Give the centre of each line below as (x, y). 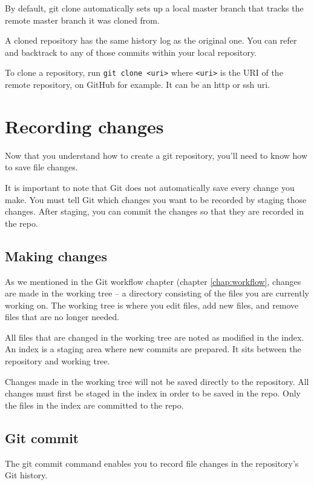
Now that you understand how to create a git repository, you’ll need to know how (156, 155)
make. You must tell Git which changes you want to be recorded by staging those (156, 199)
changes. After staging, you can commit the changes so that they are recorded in (154, 211)
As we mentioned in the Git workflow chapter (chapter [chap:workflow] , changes (153, 281)
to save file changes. (41, 167)
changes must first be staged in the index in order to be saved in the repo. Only (153, 393)
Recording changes (84, 126)
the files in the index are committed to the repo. (94, 405)
